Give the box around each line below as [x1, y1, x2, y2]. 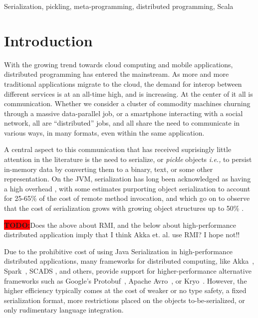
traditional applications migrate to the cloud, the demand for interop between [4, 78, 242, 89]
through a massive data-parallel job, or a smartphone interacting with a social [4, 108, 243, 118]
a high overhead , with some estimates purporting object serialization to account [4, 183, 251, 193]
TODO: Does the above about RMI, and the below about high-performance [4, 219, 237, 230]
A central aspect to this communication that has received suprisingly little [4, 144, 232, 155]
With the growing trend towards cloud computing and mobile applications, [4, 59, 233, 69]
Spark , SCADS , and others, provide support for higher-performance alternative [4, 266, 252, 276]
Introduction [4, 30, 93, 50]
